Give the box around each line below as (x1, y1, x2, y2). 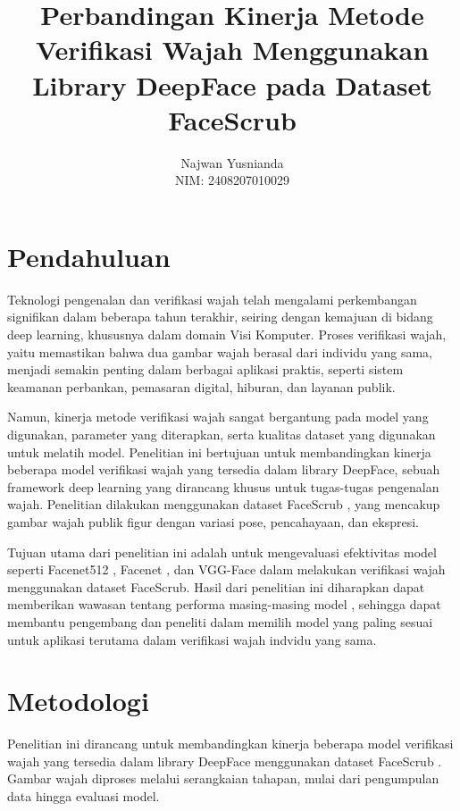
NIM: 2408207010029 (175, 171, 289, 189)
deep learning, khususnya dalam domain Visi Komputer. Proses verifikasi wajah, (7, 325, 447, 343)
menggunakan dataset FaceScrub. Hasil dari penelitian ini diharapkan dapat (7, 577, 425, 596)
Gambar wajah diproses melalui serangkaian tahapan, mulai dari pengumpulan (7, 769, 439, 788)
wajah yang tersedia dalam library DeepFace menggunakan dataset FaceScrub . (7, 751, 442, 770)
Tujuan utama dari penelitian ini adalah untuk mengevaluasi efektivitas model (7, 542, 437, 561)
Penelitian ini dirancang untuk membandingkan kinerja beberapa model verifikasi (7, 734, 454, 753)
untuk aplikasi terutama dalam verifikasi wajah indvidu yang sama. (7, 630, 377, 648)
